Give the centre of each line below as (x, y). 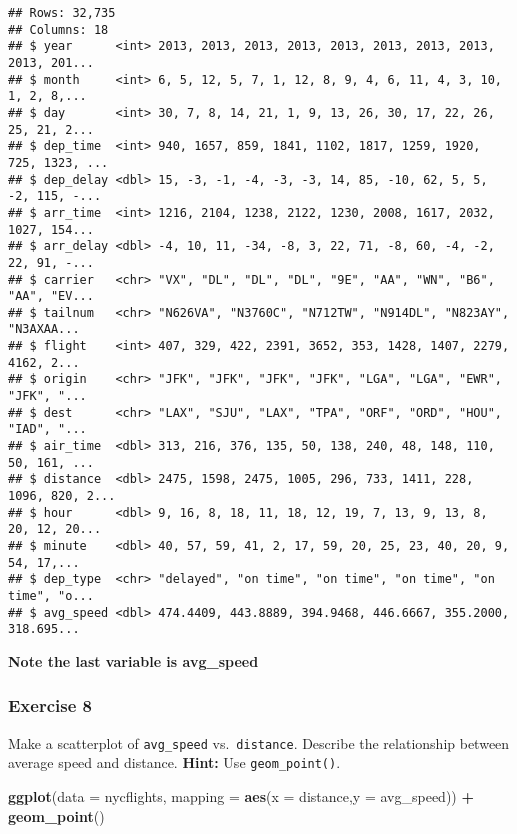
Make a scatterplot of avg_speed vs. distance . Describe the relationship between (259, 742)
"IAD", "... (47, 429)
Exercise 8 (50, 705)
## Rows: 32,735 (62, 13)
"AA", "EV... (51, 296)
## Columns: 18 (58, 29)
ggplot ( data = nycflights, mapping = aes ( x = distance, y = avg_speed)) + (241, 796)
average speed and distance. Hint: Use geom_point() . (174, 762)
